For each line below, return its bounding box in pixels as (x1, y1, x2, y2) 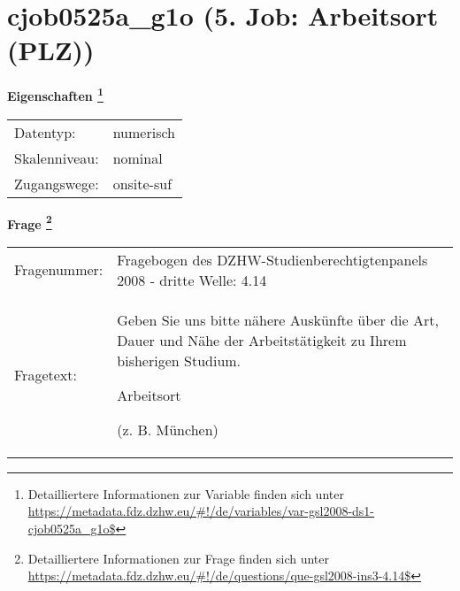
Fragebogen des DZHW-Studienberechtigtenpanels (117, 249, 428, 270)
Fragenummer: (14, 259, 103, 280)
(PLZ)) (7, 32, 95, 68)
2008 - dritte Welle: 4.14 (117, 269, 267, 290)
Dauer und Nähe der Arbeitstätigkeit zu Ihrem (117, 329, 407, 350)
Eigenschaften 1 (7, 84, 103, 104)
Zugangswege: (14, 173, 99, 194)
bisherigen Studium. (117, 349, 241, 371)
